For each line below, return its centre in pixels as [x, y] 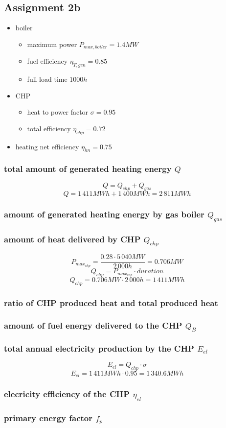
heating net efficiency [47, 146]
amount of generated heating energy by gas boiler [104, 214]
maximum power [52, 44]
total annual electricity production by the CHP [99, 348]
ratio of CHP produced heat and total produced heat [111, 302]
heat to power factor [58, 112]
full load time [47, 79]
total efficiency [49, 128]
